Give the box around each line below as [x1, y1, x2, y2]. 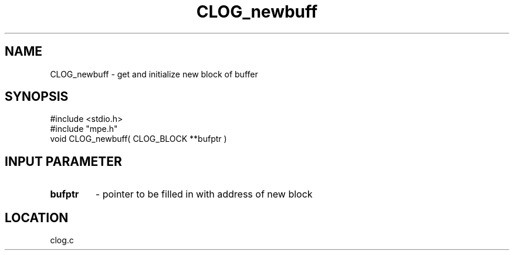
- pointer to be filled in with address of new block [95, 188, 313, 200]
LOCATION [5, 210, 69, 225]
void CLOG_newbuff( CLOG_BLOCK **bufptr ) [50, 134, 227, 144]
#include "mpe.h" [50, 124, 118, 134]
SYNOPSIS [5, 89, 69, 104]
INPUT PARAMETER [5, 154, 122, 169]
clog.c [50, 235, 74, 246]
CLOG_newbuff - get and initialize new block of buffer [50, 69, 258, 79]
